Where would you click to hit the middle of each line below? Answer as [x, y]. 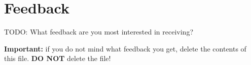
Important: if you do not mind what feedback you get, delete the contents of [125, 48]
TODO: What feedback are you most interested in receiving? [99, 32]
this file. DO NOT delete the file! [58, 58]
